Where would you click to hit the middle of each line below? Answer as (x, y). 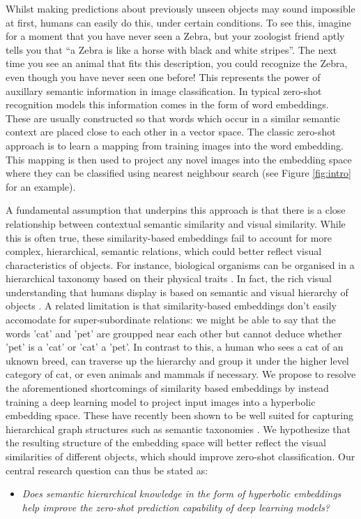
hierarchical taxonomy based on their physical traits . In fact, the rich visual (169, 278)
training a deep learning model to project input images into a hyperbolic (161, 401)
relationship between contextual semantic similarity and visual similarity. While (176, 223)
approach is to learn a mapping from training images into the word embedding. (175, 145)
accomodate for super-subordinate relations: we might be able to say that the (171, 320)
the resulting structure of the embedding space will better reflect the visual (166, 443)
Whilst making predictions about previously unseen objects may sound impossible (180, 8)
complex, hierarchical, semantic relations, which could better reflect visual (164, 251)
